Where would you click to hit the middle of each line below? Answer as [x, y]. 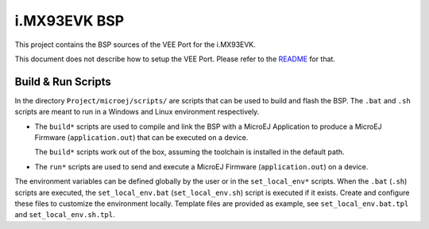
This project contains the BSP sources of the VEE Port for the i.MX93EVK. [135, 45]
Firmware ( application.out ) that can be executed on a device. [141, 138]
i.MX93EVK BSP [70, 21]
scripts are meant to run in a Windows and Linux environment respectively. [137, 112]
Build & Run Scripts [63, 82]
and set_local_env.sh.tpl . [65, 215]
